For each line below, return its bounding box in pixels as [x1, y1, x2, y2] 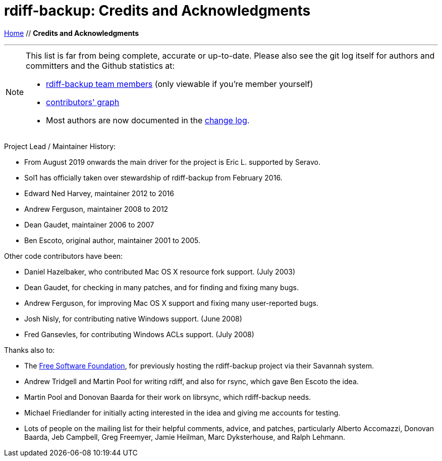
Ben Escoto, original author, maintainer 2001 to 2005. [24, 236, 201, 245]
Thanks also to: [4, 345, 55, 354]
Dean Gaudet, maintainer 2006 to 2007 [24, 220, 154, 229]
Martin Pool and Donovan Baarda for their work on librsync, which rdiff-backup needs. [24, 392, 311, 401]
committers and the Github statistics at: [26, 60, 175, 71]
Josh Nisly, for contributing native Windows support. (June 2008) [24, 314, 242, 323]
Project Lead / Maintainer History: [4, 142, 116, 151]
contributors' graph [46, 97, 120, 107]
